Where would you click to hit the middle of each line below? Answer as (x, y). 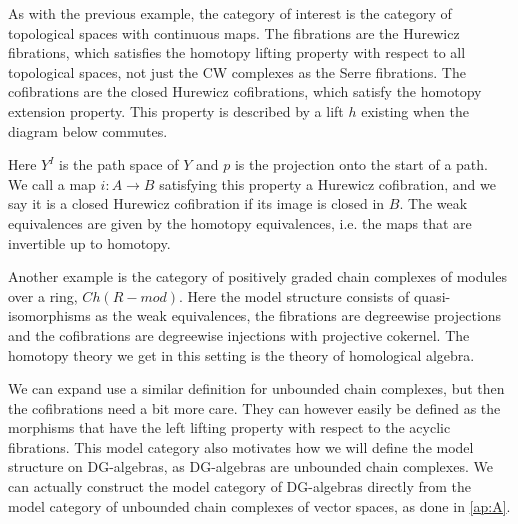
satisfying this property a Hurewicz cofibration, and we (327, 183)
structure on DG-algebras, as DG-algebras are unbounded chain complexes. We (250, 466)
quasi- (432, 295)
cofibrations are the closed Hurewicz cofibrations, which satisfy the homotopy (245, 91)
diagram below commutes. (88, 130)
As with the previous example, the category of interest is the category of (230, 13)
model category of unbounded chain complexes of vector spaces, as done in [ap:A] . (259, 505)
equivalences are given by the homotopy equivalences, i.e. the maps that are (240, 222)
